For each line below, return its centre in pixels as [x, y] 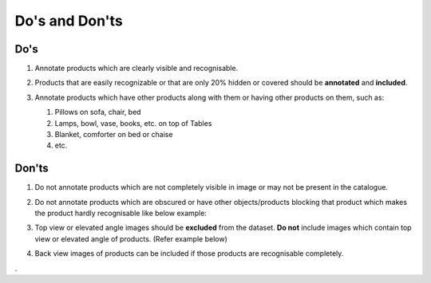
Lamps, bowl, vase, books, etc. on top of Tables [133, 123]
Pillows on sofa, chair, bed [98, 112]
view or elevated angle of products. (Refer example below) [131, 238]
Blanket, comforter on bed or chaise [114, 135]
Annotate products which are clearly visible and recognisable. [136, 69]
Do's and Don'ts [69, 21]
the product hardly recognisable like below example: [121, 213]
